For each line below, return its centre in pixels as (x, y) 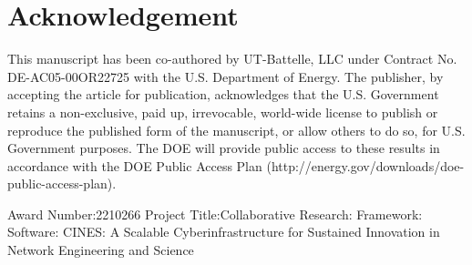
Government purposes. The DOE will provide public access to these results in (224, 148)
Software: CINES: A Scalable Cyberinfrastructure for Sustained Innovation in (224, 232)
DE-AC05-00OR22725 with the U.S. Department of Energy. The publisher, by (226, 76)
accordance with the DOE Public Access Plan (135, 165)
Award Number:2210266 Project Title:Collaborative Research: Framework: (215, 214)
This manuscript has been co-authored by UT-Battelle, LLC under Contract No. (232, 59)
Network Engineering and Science (101, 250)
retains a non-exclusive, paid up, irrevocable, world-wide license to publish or (223, 112)
